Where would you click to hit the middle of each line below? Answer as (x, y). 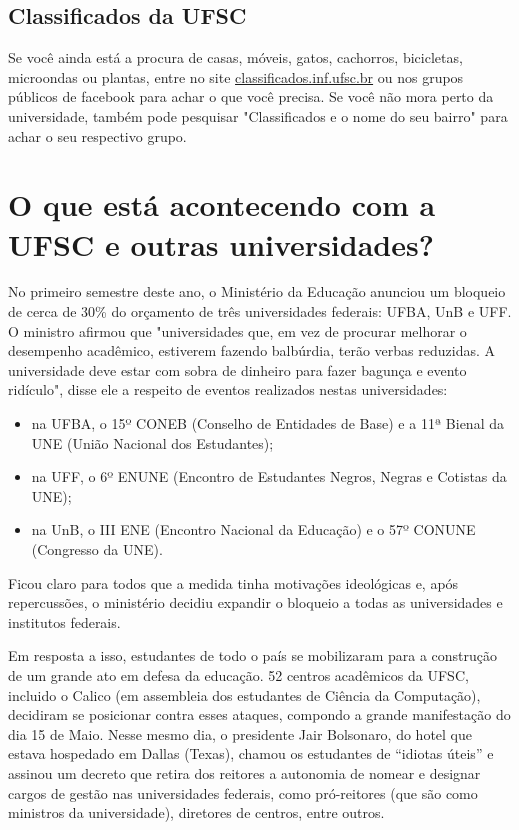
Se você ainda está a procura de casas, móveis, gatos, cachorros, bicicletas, (235, 57)
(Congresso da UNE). (97, 549)
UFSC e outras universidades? (221, 243)
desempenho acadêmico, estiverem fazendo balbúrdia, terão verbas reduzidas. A (251, 350)
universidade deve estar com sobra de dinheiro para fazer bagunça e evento (237, 369)
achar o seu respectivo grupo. (97, 135)
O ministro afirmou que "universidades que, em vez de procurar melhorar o (237, 330)
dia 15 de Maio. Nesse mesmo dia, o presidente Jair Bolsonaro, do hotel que (240, 733)
